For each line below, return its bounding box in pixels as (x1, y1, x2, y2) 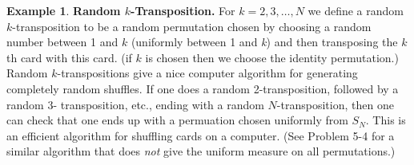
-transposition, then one (276, 96, 394, 112)
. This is (365, 112, 406, 128)
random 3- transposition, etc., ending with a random (6, 96, 264, 112)
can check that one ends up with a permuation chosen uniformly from (6, 112, 348, 128)
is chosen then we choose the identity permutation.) (145, 49, 399, 65)
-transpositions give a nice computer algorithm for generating (57, 65, 358, 81)
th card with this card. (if (6, 49, 132, 65)
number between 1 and (6, 33, 119, 50)
